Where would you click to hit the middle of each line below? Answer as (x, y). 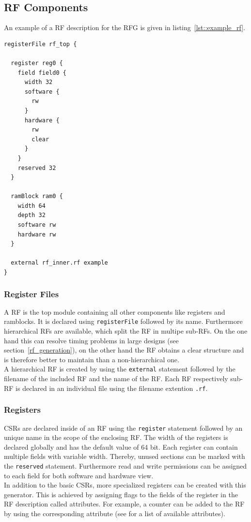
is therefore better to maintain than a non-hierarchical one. (92, 359)
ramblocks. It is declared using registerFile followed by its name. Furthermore (123, 321)
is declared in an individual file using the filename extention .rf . (112, 388)
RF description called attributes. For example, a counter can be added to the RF (124, 504)
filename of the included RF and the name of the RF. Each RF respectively (116, 379)
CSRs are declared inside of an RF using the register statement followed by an (123, 428)
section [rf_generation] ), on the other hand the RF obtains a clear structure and (124, 350)
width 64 (31, 206)
